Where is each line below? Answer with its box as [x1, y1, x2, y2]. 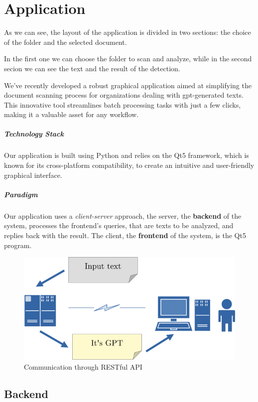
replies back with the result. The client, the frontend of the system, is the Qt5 [4, 230, 246, 240]
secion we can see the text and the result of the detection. [4, 63, 180, 73]
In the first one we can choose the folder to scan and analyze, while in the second [4, 53, 252, 64]
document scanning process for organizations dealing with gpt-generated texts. [4, 90, 244, 100]
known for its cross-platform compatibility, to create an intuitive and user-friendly [4, 160, 255, 170]
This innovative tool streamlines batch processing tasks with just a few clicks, [4, 99, 241, 110]
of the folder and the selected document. [4, 36, 127, 47]
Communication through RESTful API [24, 361, 142, 372]
